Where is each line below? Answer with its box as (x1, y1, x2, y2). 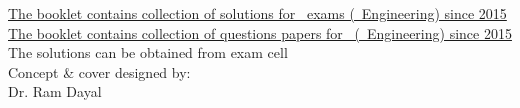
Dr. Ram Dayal (8, 81, 102, 102)
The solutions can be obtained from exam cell (8, 42, 288, 63)
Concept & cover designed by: (8, 61, 191, 82)
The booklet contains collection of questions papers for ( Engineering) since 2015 (8, 22, 512, 43)
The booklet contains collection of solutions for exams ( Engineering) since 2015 (8, 3, 507, 23)
